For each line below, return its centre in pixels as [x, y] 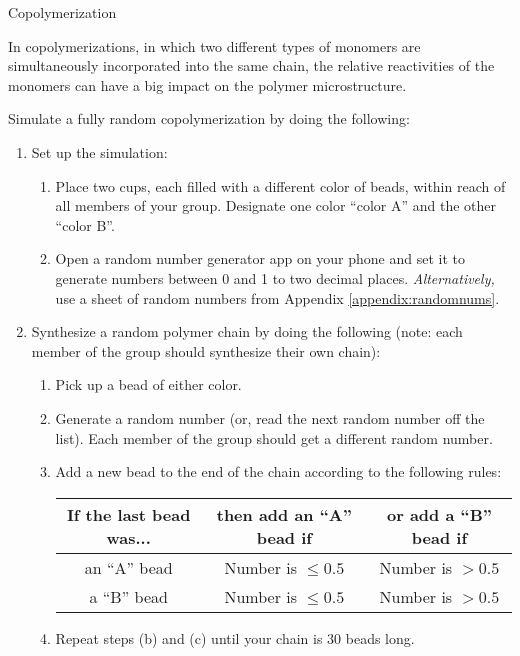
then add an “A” [284, 514]
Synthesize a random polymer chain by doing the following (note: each [247, 331]
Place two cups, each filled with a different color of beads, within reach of [280, 185]
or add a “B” [439, 514]
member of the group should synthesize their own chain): [206, 350]
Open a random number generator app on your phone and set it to [260, 258]
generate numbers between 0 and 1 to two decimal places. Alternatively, [275, 277]
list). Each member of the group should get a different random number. [274, 437]
